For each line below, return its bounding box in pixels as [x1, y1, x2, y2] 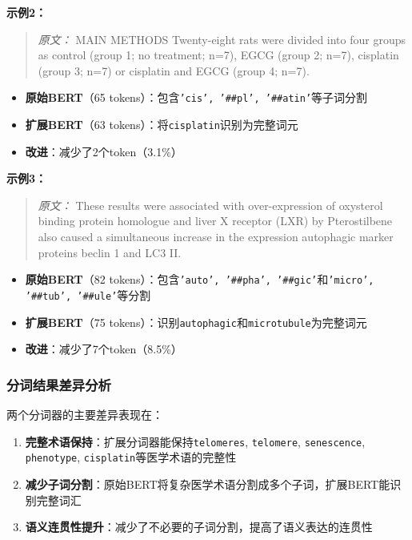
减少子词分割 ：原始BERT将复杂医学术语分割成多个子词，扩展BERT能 [25, 475, 390, 492]
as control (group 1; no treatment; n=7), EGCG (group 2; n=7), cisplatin [38, 46, 399, 63]
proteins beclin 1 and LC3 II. [38, 244, 182, 260]
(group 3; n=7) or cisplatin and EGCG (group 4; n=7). [38, 62, 310, 79]
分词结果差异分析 [6, 374, 111, 394]
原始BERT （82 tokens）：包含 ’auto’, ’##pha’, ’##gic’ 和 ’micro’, [25, 271, 374, 288]
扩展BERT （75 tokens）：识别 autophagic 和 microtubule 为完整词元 [25, 313, 367, 330]
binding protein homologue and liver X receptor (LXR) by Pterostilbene [38, 212, 393, 229]
